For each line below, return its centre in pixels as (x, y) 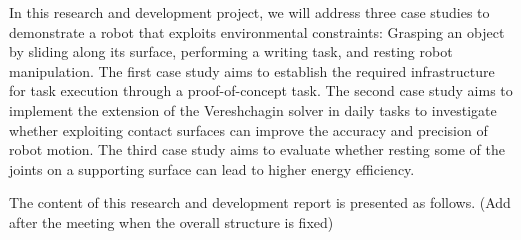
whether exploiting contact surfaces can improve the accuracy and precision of (248, 129)
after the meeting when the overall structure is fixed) (171, 221)
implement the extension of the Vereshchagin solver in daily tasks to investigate (253, 109)
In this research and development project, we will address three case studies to (249, 12)
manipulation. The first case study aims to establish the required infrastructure (252, 70)
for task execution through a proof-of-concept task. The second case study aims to (261, 90)
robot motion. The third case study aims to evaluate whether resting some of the (257, 149)
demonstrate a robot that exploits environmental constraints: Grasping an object (257, 31)
